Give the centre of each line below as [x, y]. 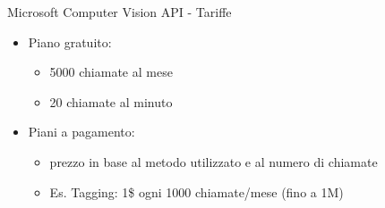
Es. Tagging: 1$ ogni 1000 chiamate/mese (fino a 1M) [197, 191]
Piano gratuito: [70, 42]
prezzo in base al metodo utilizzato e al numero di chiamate [214, 161]
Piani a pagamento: [81, 132]
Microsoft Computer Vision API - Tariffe [120, 12]
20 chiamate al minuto [111, 101]
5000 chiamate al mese [111, 72]
